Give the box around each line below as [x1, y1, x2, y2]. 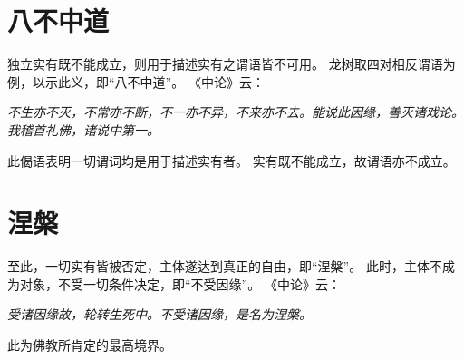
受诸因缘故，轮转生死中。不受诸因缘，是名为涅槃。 [7, 305, 312, 324]
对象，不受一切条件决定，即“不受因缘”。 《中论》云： [19, 274, 341, 293]
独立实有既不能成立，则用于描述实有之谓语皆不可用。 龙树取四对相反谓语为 [7, 54, 456, 73]
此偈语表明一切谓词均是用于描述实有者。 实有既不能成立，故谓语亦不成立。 [7, 151, 456, 170]
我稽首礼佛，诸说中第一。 [7, 120, 159, 139]
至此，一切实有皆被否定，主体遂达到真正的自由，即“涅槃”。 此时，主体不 [7, 257, 442, 276]
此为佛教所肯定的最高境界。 [7, 336, 172, 354]
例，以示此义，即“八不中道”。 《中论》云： [7, 72, 265, 91]
